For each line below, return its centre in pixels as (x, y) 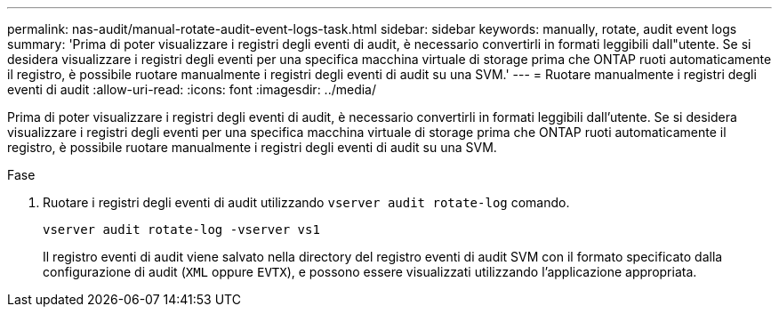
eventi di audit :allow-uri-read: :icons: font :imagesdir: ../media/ (192, 89)
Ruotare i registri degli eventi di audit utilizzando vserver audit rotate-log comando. (306, 202)
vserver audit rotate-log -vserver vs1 (181, 229)
